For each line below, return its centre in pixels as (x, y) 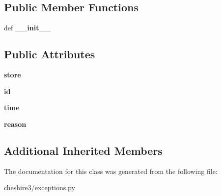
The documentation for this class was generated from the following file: (111, 171)
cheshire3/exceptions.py (40, 187)
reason (15, 124)
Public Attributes (50, 54)
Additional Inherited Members (83, 150)
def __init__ (28, 28)
